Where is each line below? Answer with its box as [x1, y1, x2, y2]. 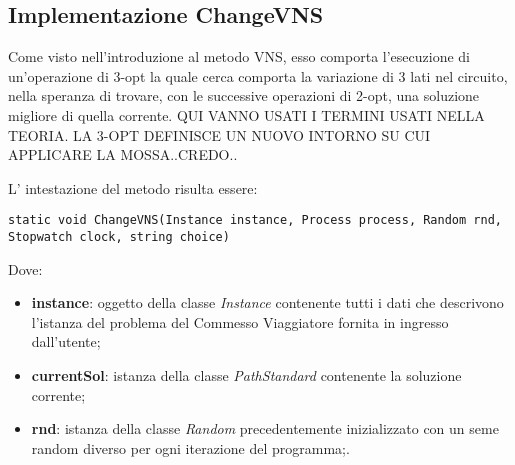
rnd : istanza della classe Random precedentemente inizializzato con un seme [31, 418, 499, 439]
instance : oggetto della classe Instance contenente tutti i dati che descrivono [31, 292, 504, 313]
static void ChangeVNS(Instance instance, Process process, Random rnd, [8, 213, 502, 228]
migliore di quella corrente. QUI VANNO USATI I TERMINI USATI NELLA [8, 104, 485, 125]
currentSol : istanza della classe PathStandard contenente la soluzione [31, 365, 462, 386]
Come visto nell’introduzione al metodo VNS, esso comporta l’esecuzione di [8, 46, 470, 67]
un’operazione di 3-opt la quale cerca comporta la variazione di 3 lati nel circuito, [8, 65, 508, 86]
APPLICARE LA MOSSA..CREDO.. [8, 144, 238, 165]
